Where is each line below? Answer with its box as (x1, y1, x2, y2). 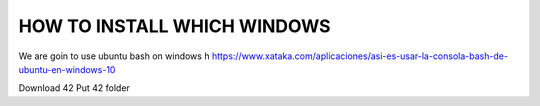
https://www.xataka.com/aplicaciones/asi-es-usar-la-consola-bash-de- (211, 50, 509, 62)
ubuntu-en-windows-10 (18, 63, 116, 75)
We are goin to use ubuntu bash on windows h (18, 50, 210, 62)
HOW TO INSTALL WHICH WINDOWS (18, 15, 331, 37)
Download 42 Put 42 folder (18, 82, 130, 94)
